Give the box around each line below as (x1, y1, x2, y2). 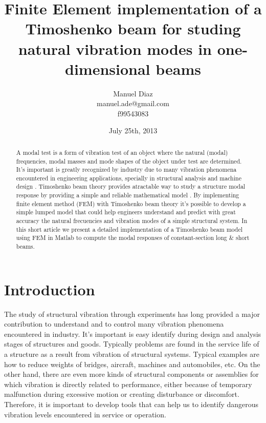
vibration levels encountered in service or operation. (4, 409, 166, 419)
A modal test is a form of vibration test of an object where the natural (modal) (16, 148, 228, 156)
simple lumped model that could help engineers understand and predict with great (16, 208, 236, 216)
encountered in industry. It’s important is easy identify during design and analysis (4, 328, 261, 339)
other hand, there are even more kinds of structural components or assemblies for (4, 369, 259, 379)
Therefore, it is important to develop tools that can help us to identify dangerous (4, 399, 259, 410)
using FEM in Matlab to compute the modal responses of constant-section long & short (16, 233, 250, 242)
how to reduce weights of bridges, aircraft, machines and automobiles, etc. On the (4, 358, 260, 369)
